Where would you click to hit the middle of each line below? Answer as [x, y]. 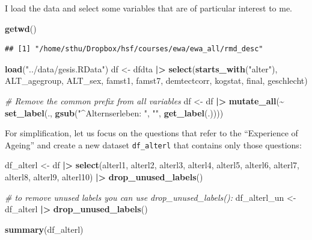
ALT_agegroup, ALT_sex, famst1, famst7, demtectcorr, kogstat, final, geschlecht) [156, 81]
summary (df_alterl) [44, 229]
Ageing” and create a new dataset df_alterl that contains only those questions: [153, 144]
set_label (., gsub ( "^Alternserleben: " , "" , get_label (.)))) [114, 112]
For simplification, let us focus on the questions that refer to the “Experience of [151, 133]
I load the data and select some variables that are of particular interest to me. [149, 8]
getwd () [21, 28]
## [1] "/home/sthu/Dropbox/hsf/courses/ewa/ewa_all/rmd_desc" [134, 49]
